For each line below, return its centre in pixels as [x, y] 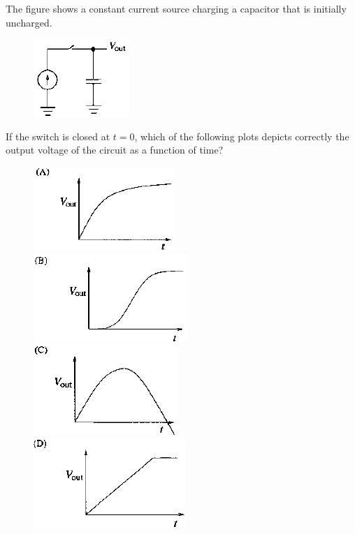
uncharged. [29, 22]
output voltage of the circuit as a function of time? [115, 150]
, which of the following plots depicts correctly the [242, 136]
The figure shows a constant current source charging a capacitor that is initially [176, 8]
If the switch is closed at [58, 136]
